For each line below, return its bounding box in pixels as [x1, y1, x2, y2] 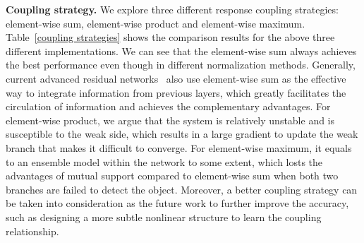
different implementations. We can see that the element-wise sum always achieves [6, 43, 357, 58]
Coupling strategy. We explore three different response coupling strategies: [6, 2, 339, 16]
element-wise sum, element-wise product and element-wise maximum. [6, 16, 305, 30]
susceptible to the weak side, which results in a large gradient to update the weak [6, 126, 358, 141]
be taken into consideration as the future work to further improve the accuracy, [6, 196, 349, 211]
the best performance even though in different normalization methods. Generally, [6, 57, 356, 72]
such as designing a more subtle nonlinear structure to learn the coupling [6, 209, 322, 224]
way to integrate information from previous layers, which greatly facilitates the [6, 85, 346, 100]
